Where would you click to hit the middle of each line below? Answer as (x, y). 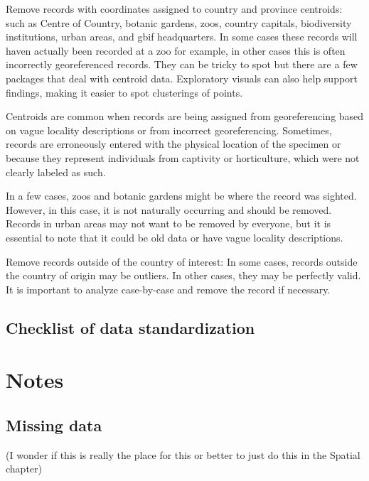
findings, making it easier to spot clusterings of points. (124, 92)
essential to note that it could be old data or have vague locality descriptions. (175, 237)
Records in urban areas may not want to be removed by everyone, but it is (169, 223)
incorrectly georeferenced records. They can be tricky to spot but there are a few (182, 64)
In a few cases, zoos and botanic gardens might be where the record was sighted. (181, 196)
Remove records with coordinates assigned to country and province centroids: (174, 9)
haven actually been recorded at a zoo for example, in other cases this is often (176, 50)
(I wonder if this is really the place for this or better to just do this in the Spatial (183, 454)
